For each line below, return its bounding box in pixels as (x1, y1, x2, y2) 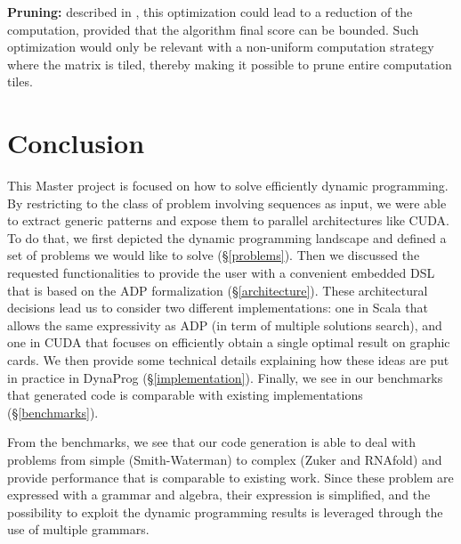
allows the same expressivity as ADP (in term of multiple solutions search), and (7, 315, 442, 334)
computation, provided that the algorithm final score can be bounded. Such (7, 20, 419, 38)
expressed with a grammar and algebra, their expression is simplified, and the (7, 485, 431, 504)
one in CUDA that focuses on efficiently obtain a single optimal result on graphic (7, 333, 450, 352)
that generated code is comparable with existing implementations (7, 386, 363, 404)
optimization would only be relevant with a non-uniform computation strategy (7, 37, 434, 56)
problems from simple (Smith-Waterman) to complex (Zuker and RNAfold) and (7, 451, 442, 468)
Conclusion (7, 125, 145, 161)
